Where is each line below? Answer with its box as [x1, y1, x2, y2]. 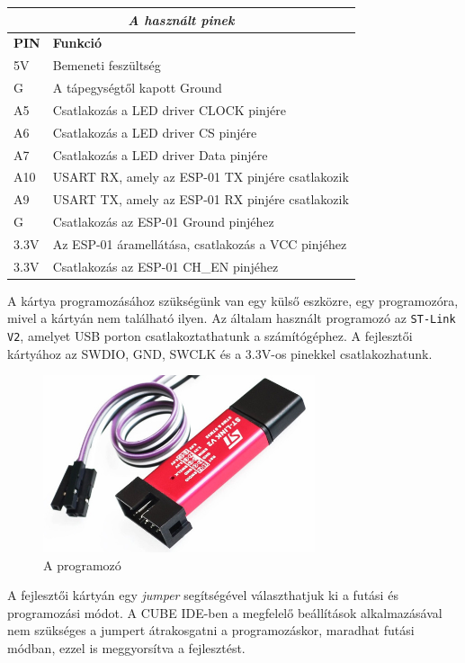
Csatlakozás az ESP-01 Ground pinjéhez [52, 212, 274, 231]
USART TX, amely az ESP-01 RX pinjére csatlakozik [52, 190, 349, 209]
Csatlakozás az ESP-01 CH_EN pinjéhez [52, 256, 279, 275]
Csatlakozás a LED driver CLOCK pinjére [52, 100, 286, 119]
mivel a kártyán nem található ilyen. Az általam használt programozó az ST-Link [7, 309, 456, 327]
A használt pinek [128, 10, 235, 29]
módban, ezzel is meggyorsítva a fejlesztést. [7, 638, 246, 657]
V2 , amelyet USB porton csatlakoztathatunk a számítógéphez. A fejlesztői [7, 327, 413, 345]
